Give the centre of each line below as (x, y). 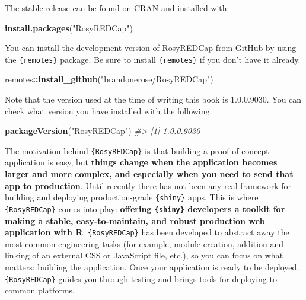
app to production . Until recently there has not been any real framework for (148, 185)
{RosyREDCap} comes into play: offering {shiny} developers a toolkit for (145, 208)
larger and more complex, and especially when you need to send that (149, 174)
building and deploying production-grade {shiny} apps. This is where (132, 197)
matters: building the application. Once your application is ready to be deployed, (152, 267)
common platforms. (40, 290)
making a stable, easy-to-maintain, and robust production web (135, 220)
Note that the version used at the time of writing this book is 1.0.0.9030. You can (153, 99)
